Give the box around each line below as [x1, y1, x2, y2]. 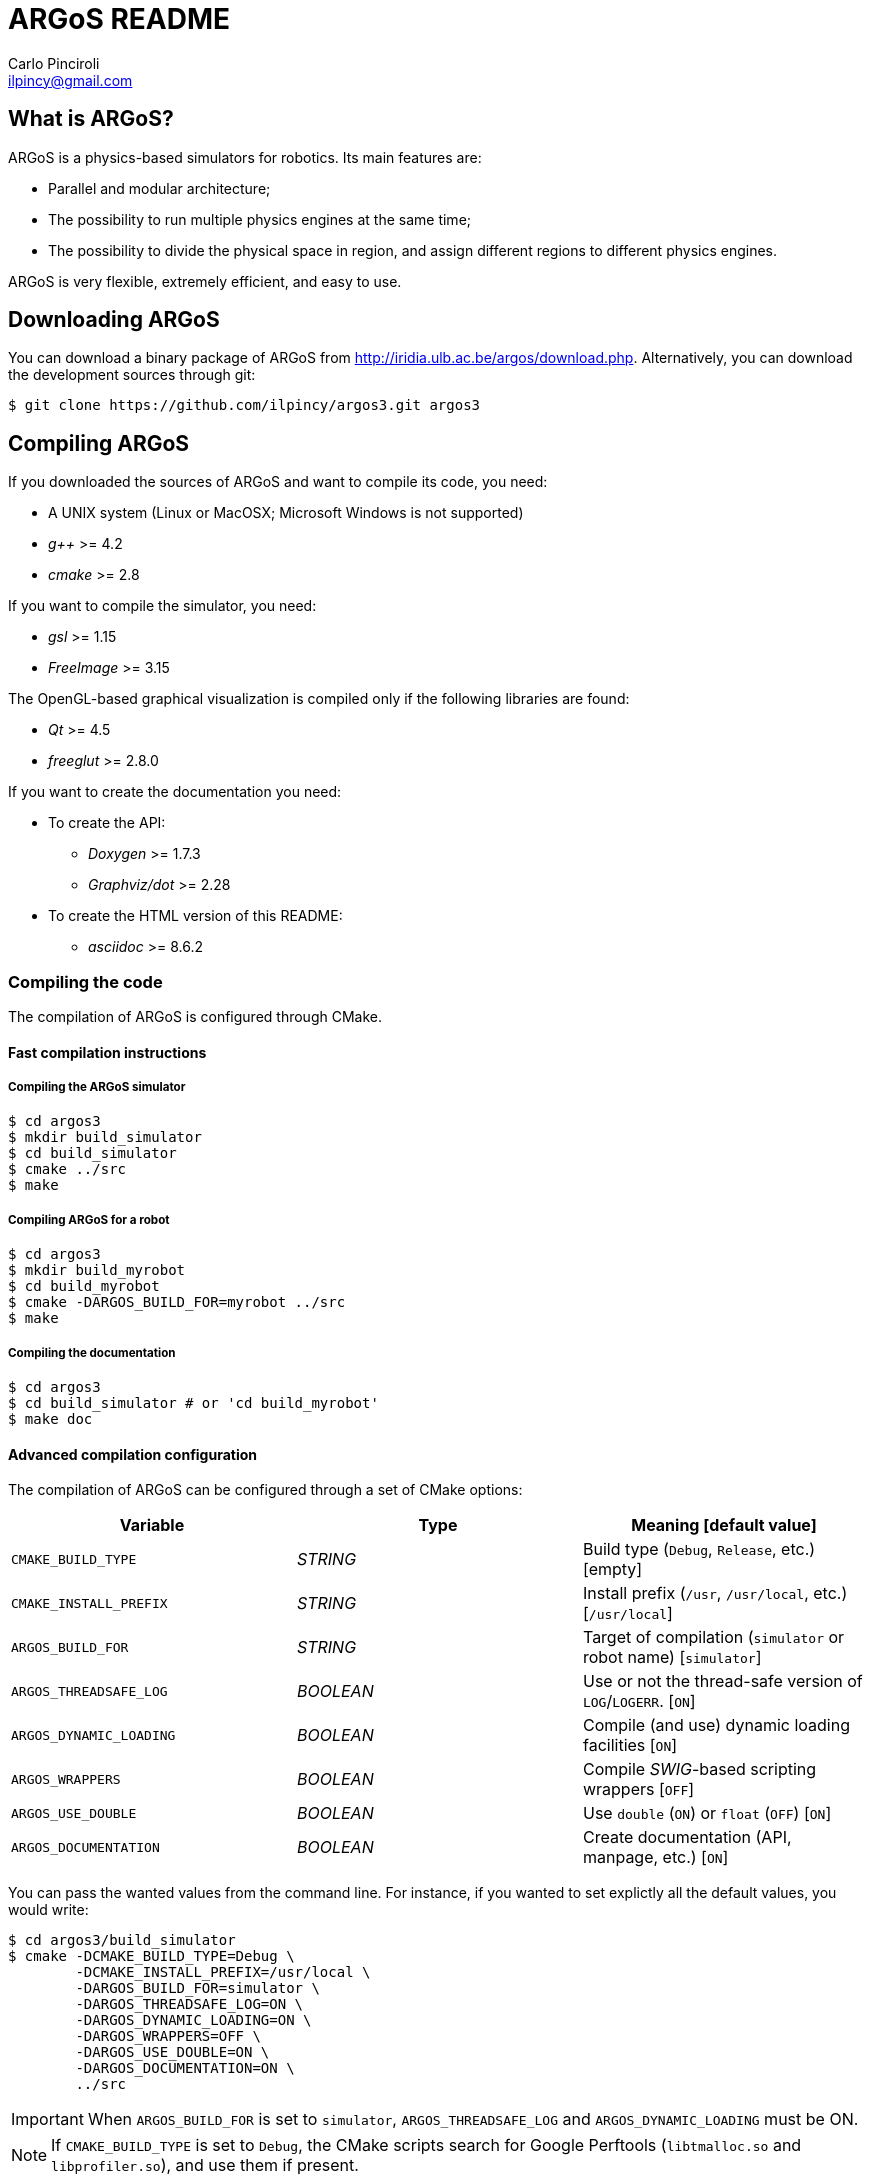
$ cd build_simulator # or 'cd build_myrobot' [8, 1394, 379, 1411]
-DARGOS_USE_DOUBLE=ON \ [75, 2044, 270, 2061]
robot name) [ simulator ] [582, 1647, 762, 1668]
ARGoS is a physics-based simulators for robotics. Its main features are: [8, 148, 482, 166]
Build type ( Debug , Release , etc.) [582, 1539, 816, 1560]
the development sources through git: [8, 366, 256, 384]
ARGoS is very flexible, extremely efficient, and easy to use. [8, 272, 402, 290]
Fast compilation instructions [8, 1043, 207, 1061]
